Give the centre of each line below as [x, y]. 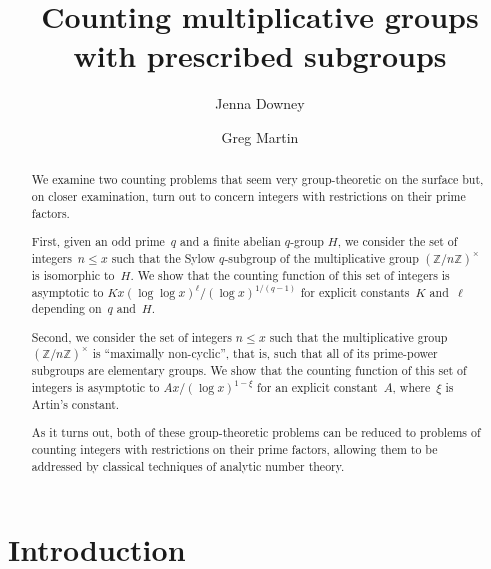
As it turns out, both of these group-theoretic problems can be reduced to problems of [256, 432]
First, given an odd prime [98, 241]
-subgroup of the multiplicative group [321, 257]
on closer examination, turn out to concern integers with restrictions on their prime [248, 195]
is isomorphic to [73, 274]
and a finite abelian [230, 241]
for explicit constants [355, 291]
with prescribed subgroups [260, 55]
